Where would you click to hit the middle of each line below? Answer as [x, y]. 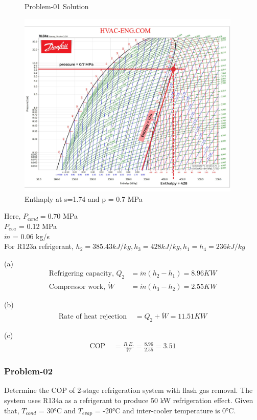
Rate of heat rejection [92, 317]
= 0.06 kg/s [31, 236]
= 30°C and [57, 410]
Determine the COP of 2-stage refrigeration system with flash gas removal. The [128, 390]
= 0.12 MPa [38, 226]
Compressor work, [77, 287]
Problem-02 [29, 371]
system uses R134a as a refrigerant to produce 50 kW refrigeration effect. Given [129, 400]
